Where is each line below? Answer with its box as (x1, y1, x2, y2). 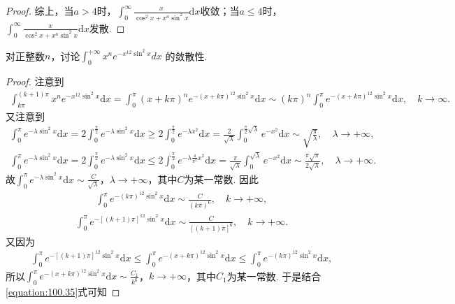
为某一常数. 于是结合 (226, 268, 322, 283)
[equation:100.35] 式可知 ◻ (6, 284, 120, 299)
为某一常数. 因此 (184, 171, 259, 186)
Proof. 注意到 (6, 74, 64, 89)
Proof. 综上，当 (6, 3, 74, 17)
